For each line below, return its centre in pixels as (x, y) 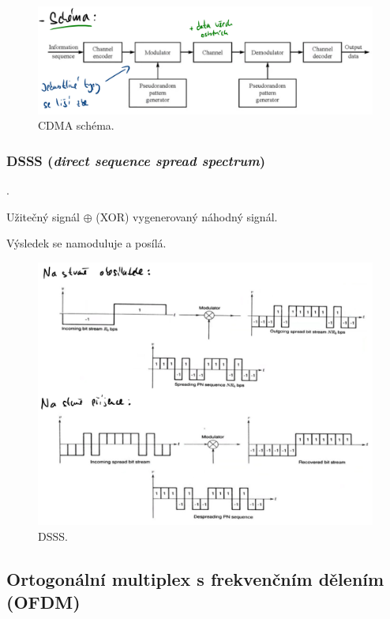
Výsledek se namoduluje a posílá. (86, 243)
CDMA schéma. (76, 125)
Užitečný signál (43, 216)
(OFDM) (43, 602)
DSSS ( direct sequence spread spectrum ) (136, 160)
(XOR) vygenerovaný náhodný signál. (187, 216)
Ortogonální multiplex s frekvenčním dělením (195, 578)
